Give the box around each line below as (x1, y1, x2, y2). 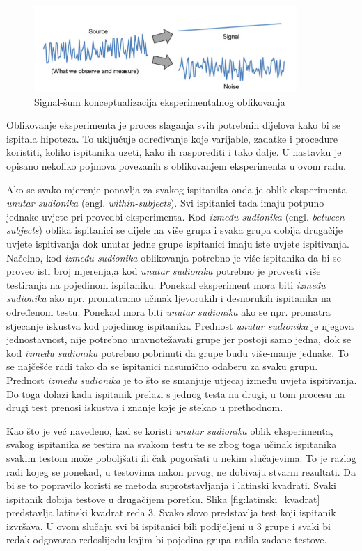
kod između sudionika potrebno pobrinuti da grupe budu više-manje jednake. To (6, 345, 349, 360)
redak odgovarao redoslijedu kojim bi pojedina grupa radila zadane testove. (6, 532, 327, 547)
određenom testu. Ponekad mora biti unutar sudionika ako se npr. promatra (6, 304, 331, 319)
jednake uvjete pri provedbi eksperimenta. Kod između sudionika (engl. (6, 209, 309, 223)
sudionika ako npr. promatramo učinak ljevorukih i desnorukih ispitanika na (6, 291, 331, 305)
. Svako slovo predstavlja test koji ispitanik (153, 505, 336, 520)
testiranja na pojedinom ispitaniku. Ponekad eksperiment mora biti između (6, 277, 326, 292)
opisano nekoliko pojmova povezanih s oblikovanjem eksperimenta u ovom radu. (6, 159, 346, 173)
